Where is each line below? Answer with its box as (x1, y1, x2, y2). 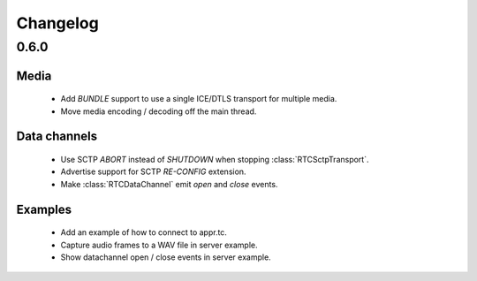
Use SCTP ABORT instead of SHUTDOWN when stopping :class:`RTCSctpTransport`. (60, 155, 369, 165)
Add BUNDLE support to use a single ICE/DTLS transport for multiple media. (60, 94, 337, 104)
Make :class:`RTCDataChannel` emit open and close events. (60, 178, 278, 189)
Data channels (16, 129, 98, 144)
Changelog (16, 13, 99, 33)
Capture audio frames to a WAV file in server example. (60, 239, 258, 250)
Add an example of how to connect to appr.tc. (60, 227, 227, 238)
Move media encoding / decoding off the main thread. (60, 106, 257, 117)
